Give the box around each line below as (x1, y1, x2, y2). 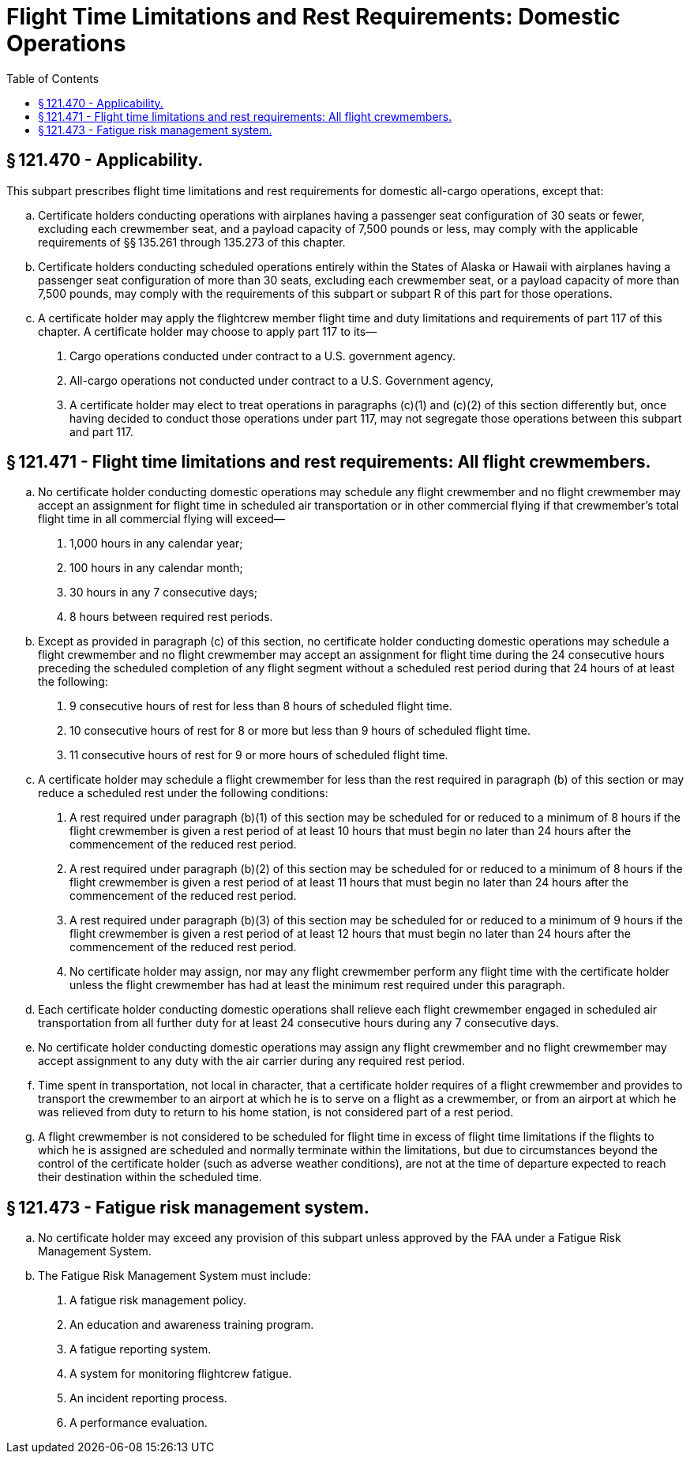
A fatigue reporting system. (69, 1342, 212, 1357)
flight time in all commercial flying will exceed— (38, 512, 285, 526)
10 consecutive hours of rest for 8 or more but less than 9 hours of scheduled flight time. (69, 724, 531, 738)
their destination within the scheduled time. (38, 1170, 262, 1184)
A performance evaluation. (69, 1416, 208, 1430)
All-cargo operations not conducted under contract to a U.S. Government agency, (69, 373, 493, 387)
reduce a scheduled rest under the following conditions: (38, 786, 328, 800)
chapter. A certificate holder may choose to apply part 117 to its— (38, 324, 377, 338)
